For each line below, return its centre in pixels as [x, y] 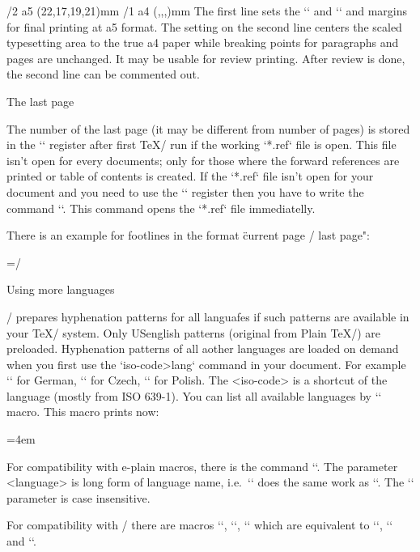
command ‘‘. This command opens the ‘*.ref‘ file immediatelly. [161, 208]
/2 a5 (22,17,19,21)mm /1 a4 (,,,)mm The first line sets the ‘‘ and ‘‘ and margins [207, 11]
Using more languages [61, 289]
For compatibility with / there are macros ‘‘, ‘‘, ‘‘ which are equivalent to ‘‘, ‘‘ [200, 525]
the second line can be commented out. [103, 74]
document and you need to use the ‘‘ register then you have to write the [185, 191]
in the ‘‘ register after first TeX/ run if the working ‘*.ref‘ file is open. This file [202, 144]
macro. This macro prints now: [83, 412]
